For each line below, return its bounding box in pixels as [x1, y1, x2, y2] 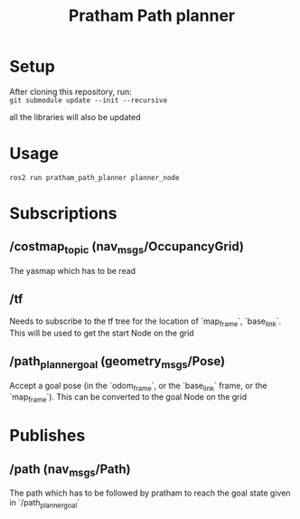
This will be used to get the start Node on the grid [9, 327, 194, 338]
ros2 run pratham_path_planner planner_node [9, 173, 180, 182]
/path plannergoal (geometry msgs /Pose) [9, 354, 226, 372]
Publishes [9, 426, 86, 446]
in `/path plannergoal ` [9, 497, 80, 511]
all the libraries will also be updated [9, 111, 141, 122]
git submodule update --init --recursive [9, 96, 168, 105]
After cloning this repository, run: [9, 86, 133, 97]
